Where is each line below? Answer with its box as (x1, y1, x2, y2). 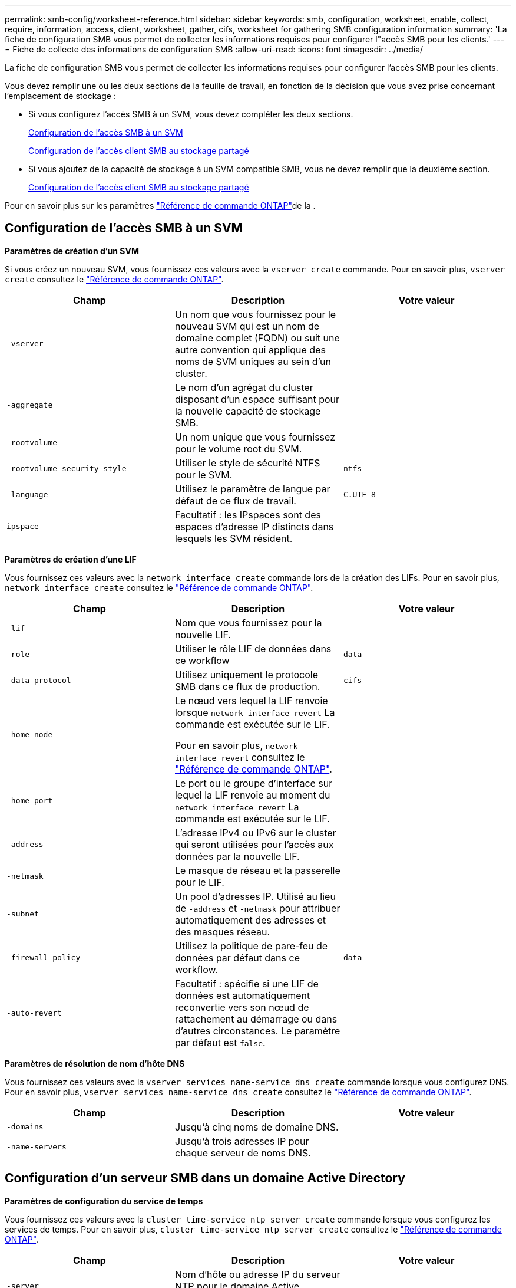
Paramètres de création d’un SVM (5, 245, 140, 256)
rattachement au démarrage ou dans (174, 1013, 338, 1025)
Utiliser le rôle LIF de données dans (174, 642, 332, 655)
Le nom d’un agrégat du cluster (174, 381, 313, 393)
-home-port (6, 796, 53, 806)
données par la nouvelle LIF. (174, 850, 300, 862)
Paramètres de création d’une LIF (5, 554, 137, 564)
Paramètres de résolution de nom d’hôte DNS (5, 1058, 185, 1069)
